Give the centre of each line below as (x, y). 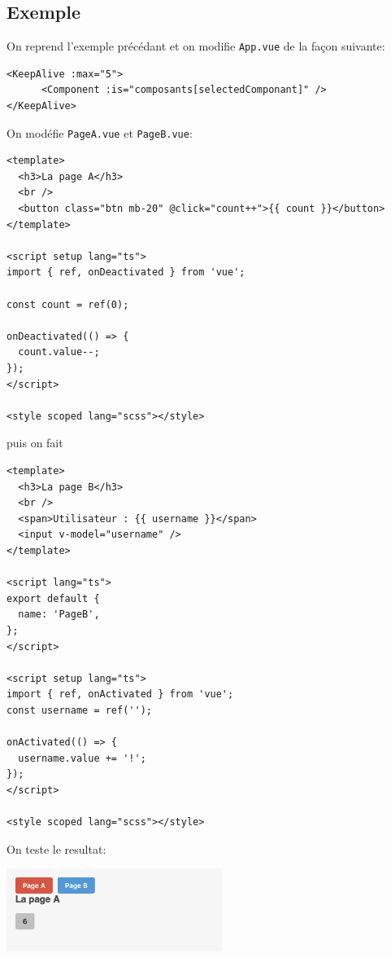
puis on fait (35, 443)
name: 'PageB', (59, 615)
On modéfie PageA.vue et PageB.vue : (100, 132)
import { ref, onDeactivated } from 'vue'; (126, 272)
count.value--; (59, 352)
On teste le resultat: (56, 848)
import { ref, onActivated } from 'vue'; (120, 694)
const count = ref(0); (68, 304)
